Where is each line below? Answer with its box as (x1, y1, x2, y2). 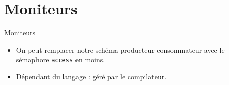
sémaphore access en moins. (16, 54, 105, 65)
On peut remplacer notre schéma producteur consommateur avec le (16, 44, 225, 55)
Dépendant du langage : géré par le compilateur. (16, 71, 167, 81)
